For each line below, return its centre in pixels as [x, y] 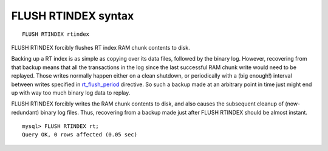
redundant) [25, 112]
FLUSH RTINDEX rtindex [56, 34]
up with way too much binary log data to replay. [71, 92]
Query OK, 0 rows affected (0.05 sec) [80, 135]
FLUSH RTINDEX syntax [73, 16]
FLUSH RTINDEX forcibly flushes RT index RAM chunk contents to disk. [101, 47]
